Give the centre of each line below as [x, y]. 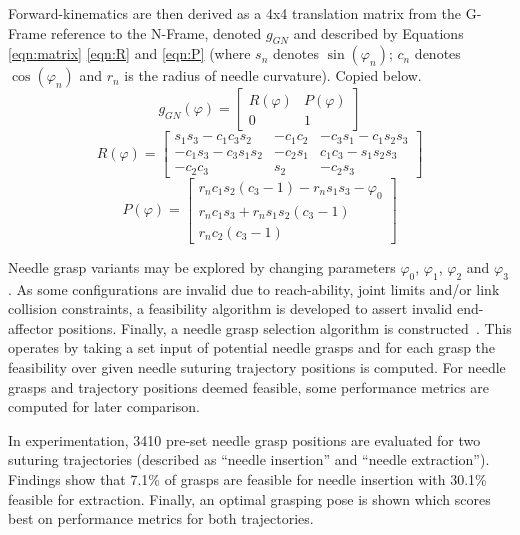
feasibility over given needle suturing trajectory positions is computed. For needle [257, 366]
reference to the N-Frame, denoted [156, 32]
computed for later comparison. [104, 406]
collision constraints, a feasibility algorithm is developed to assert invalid [230, 308]
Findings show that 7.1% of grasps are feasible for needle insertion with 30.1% [247, 478]
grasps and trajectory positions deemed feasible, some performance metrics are [249, 386]
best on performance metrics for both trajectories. [161, 518]
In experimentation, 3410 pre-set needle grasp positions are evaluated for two [244, 439]
